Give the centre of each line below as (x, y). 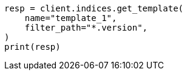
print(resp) (32, 47)
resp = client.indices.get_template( (94, 8)
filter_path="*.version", (86, 28)
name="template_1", (71, 18)
